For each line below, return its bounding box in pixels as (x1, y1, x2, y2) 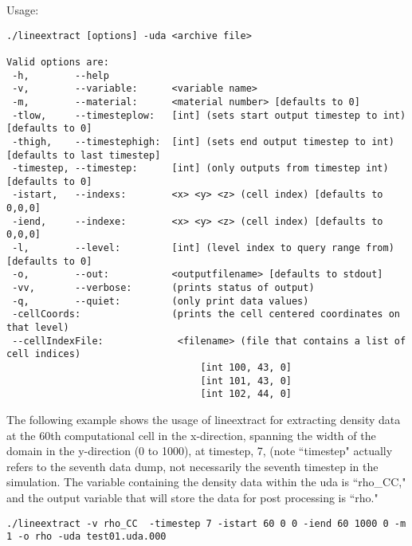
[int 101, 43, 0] (200, 375, 292, 387)
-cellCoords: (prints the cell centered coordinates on (12, 308, 400, 320)
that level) (6, 322, 69, 334)
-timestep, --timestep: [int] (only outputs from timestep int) (12, 163, 389, 175)
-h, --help (12, 69, 109, 81)
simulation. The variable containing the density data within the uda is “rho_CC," (6, 473, 406, 490)
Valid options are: (6, 56, 109, 68)
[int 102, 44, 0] (200, 388, 292, 400)
